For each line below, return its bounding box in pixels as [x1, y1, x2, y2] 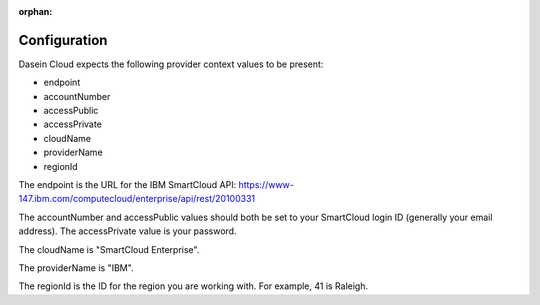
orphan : [18, 6, 53, 17]
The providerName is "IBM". [18, 261, 134, 274]
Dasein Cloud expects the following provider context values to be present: [18, 58, 324, 70]
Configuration [18, 31, 108, 49]
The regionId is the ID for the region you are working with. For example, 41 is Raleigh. [18, 280, 369, 292]
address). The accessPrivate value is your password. [18, 225, 237, 237]
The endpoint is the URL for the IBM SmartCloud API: [18, 179, 237, 191]
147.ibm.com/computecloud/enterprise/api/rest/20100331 [18, 193, 255, 205]
